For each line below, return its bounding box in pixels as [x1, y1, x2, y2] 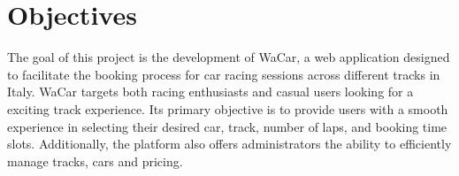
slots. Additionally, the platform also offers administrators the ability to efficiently [7, 134, 452, 153]
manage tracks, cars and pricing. [7, 151, 183, 170]
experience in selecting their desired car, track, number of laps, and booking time [7, 117, 448, 135]
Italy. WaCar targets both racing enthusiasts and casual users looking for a [7, 82, 414, 101]
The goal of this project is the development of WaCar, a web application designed [7, 48, 450, 66]
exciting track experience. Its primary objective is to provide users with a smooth [7, 99, 448, 118]
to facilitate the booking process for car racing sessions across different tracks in [7, 65, 440, 83]
